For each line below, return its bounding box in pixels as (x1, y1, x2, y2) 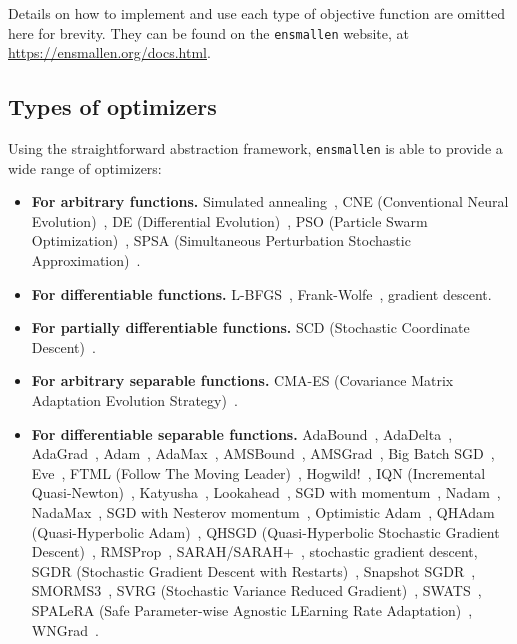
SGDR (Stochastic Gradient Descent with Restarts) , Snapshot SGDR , (31, 560, 476, 581)
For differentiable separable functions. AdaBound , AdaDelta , (31, 423, 453, 444)
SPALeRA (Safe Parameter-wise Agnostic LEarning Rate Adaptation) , (31, 599, 473, 620)
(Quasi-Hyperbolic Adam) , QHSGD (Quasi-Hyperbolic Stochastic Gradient (31, 521, 500, 542)
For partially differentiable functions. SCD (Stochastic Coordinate (31, 317, 470, 338)
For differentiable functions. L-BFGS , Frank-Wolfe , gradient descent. (31, 283, 492, 304)
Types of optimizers (8, 91, 217, 122)
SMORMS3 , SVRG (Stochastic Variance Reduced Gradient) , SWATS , (31, 580, 482, 601)
